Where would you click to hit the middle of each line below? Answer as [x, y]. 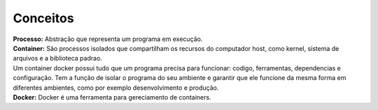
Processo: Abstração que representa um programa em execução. [108, 39]
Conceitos [43, 18]
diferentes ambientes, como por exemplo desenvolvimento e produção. [116, 88]
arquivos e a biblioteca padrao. [58, 58]
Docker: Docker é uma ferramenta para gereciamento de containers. [112, 97]
